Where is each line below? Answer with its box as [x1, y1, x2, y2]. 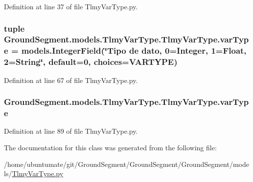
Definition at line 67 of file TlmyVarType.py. [4, 75, 138, 85]
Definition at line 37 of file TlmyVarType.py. [4, 1, 138, 11]
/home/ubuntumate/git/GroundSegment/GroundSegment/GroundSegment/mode [4, 159, 249, 169]
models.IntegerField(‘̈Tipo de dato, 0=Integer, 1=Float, [21, 44, 247, 57]
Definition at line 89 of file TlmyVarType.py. [4, 126, 138, 136]
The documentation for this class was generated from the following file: [4, 142, 217, 152]
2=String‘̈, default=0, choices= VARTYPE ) [4, 56, 178, 68]
